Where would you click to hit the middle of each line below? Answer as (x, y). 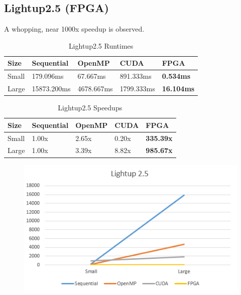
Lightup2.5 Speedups (90, 108)
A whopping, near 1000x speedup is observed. (74, 29)
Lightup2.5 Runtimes (101, 45)
